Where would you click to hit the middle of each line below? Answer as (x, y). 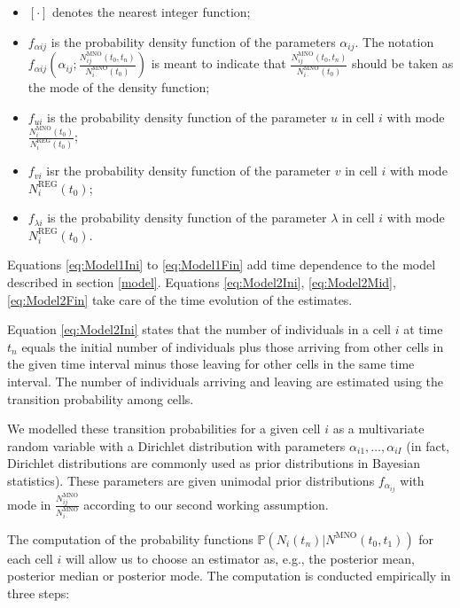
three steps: (39, 593)
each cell (30, 558)
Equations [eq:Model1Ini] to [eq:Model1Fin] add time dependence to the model (222, 265)
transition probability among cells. (101, 398)
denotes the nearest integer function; (152, 12)
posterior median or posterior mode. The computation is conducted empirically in (229, 576)
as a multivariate (378, 429)
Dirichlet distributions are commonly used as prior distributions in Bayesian (214, 463)
